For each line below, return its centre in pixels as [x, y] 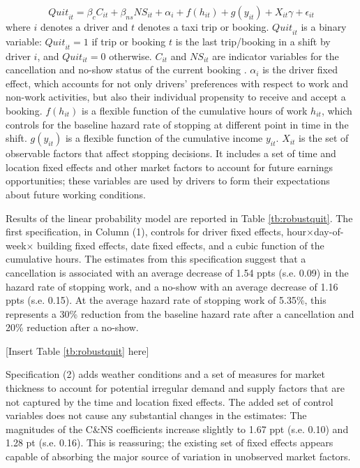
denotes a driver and [84, 27]
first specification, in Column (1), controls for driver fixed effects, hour [156, 232]
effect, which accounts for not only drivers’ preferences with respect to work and [177, 83]
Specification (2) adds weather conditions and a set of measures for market [165, 374]
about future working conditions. [76, 194]
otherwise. [130, 56]
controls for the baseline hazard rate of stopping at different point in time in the [177, 124]
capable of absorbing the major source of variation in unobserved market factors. [178, 456]
